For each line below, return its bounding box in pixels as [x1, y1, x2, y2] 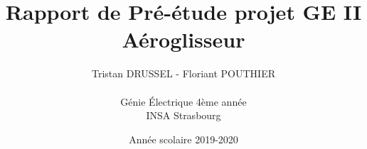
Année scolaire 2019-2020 [129, 131, 238, 146]
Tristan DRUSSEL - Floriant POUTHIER [91, 66, 276, 81]
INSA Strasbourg [146, 108, 221, 123]
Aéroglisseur [122, 25, 245, 54]
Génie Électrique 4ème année [120, 94, 247, 109]
